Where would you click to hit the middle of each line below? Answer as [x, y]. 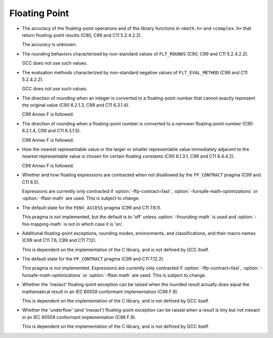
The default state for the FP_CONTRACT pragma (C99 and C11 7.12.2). [93, 259]
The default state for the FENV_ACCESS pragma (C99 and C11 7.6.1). [92, 208]
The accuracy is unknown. [50, 44]
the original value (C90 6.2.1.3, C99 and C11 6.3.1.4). [76, 105]
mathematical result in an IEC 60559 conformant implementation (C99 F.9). [100, 292]
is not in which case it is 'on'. [93, 224]
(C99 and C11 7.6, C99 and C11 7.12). [59, 240]
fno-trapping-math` [42, 224]
